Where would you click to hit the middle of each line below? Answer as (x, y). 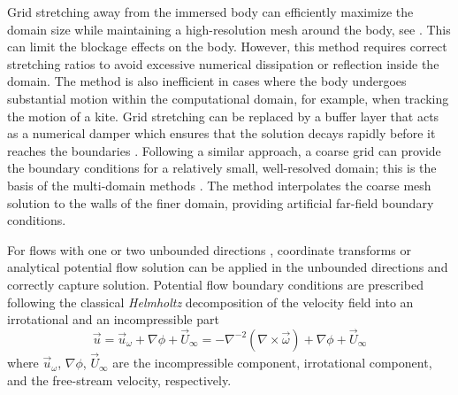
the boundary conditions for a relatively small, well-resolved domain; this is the (222, 168)
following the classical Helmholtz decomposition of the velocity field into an (210, 302)
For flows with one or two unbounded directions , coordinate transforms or (209, 249)
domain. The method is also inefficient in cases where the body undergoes (207, 81)
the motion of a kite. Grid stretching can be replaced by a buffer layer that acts (223, 116)
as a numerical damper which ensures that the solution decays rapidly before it (221, 133)
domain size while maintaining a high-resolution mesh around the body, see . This (229, 29)
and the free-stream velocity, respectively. (119, 380)
